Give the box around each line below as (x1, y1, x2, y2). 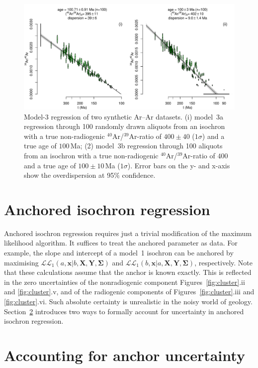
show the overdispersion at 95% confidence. (24, 170, 156, 180)
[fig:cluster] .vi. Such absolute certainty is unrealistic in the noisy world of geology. (4, 296, 253, 307)
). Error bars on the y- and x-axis (127, 160, 230, 170)
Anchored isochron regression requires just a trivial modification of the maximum (4, 228, 252, 238)
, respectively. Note (194, 257, 253, 267)
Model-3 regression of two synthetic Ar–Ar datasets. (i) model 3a (24, 111, 224, 122)
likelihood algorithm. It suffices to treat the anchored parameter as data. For (4, 238, 238, 248)
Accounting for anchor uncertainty (4, 345, 245, 365)
